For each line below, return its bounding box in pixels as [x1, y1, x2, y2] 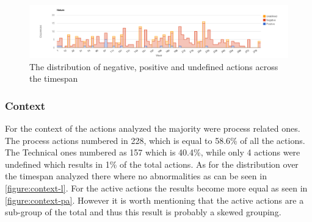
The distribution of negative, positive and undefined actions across [29, 60, 278, 73]
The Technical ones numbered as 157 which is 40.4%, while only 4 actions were [5, 146, 300, 159]
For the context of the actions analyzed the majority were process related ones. [5, 121, 300, 134]
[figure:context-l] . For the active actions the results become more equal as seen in [5, 181, 308, 194]
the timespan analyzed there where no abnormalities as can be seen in [5, 170, 267, 182]
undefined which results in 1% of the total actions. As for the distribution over [5, 157, 299, 170]
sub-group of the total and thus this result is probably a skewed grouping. [5, 206, 281, 218]
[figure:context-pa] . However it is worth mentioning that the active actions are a [5, 193, 304, 206]
